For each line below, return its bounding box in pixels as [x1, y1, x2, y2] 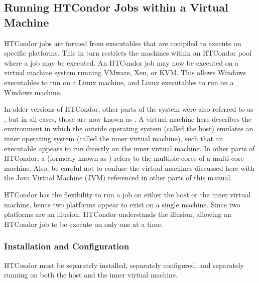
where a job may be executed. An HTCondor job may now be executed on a [4, 57, 239, 68]
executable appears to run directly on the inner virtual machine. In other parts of [4, 143, 255, 153]
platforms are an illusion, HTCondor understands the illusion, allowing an [4, 209, 231, 219]
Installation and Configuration [4, 240, 129, 252]
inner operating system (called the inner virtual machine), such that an [4, 133, 223, 143]
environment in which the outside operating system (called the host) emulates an [4, 123, 253, 134]
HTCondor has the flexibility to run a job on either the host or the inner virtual [4, 189, 251, 199]
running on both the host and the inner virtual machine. [4, 269, 178, 280]
